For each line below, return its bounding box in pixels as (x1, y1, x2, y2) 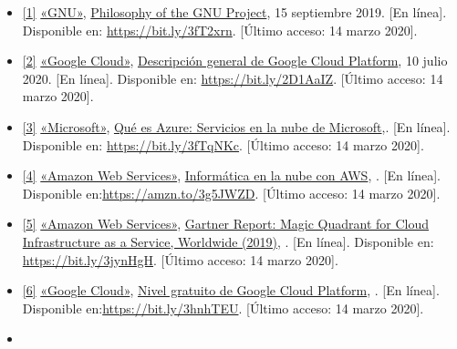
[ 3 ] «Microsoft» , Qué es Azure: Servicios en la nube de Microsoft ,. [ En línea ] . (22, 117, 451, 136)
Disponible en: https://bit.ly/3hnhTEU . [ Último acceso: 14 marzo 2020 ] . (22, 298, 424, 317)
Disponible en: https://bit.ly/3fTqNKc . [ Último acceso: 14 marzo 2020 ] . (22, 135, 424, 154)
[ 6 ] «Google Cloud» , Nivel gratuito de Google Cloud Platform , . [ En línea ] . (22, 281, 440, 300)
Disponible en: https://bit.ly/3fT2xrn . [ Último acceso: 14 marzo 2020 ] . (22, 20, 418, 39)
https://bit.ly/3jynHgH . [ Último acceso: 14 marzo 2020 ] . (22, 250, 338, 269)
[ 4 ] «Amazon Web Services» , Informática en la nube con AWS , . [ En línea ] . (22, 166, 441, 185)
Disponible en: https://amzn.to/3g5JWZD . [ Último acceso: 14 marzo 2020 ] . (22, 183, 441, 202)
